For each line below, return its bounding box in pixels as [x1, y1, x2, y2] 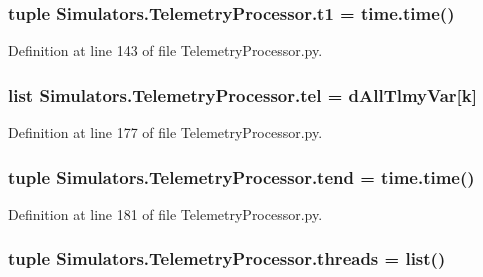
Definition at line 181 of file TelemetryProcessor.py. [8, 203, 323, 224]
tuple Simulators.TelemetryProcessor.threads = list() [8, 246, 446, 271]
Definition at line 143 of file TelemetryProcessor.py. [8, 40, 323, 61]
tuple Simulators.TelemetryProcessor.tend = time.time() [8, 164, 475, 189]
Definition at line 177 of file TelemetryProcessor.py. [8, 122, 323, 143]
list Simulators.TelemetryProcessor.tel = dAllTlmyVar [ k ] [8, 82, 477, 107]
